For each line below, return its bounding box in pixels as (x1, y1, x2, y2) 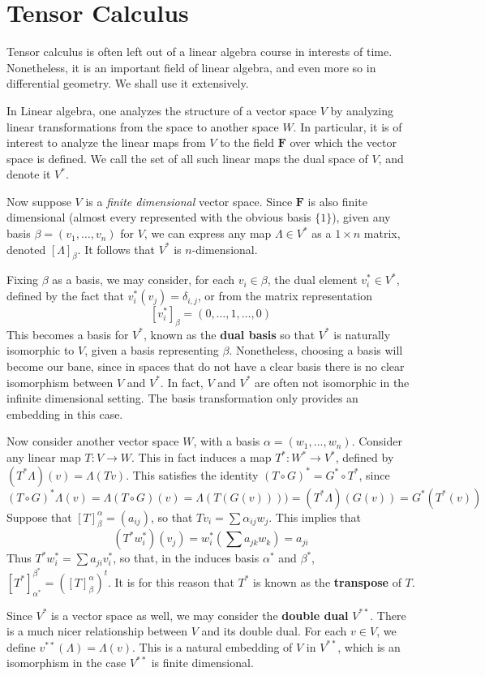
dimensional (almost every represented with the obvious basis (6, 209, 311, 226)
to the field (220, 134, 275, 151)
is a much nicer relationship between (6, 622, 188, 639)
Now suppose (6, 192, 71, 209)
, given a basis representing (84, 342, 219, 359)
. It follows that (77, 240, 155, 257)
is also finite (307, 192, 367, 209)
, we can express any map (144, 225, 272, 242)
